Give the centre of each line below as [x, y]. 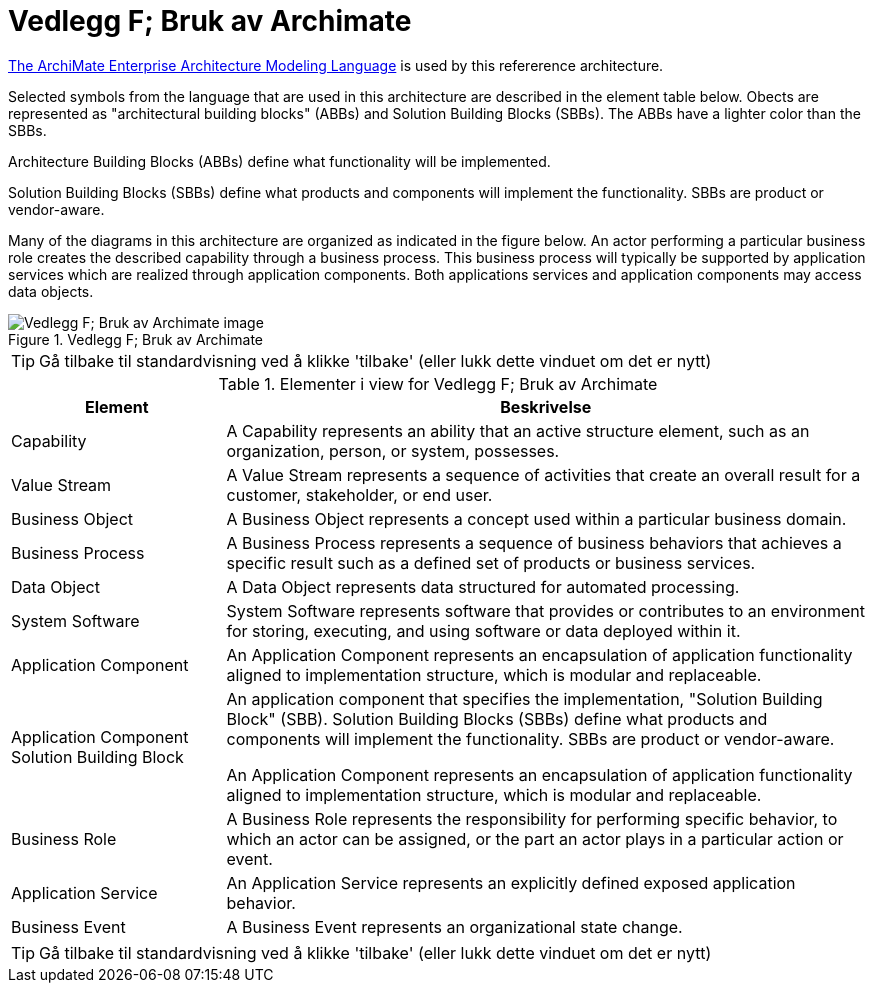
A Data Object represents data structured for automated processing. [483, 586]
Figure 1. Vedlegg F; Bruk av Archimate [135, 339]
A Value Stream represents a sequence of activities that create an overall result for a [543, 474]
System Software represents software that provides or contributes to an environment [546, 610]
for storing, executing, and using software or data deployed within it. [483, 630]
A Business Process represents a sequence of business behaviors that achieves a [534, 542]
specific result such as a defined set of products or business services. [491, 562]
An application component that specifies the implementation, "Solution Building [524, 698]
